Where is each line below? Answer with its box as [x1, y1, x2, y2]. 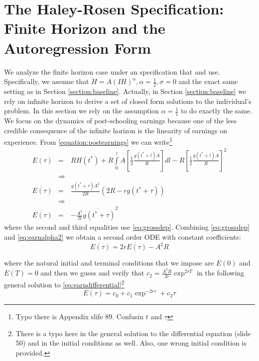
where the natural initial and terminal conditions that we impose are [4, 258, 214, 268]
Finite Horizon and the [4, 18, 165, 38]
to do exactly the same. [180, 105, 253, 116]
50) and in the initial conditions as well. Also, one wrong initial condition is [15, 338, 247, 348]
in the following [197, 268, 245, 278]
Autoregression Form [4, 37, 151, 58]
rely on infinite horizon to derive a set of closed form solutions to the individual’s [4, 95, 252, 106]
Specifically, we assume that [4, 76, 89, 87]
